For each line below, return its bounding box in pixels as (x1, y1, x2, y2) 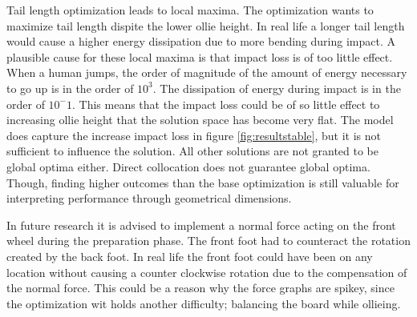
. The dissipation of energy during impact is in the (152, 79, 401, 96)
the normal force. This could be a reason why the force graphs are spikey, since (6, 279, 395, 296)
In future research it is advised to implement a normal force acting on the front (6, 216, 396, 233)
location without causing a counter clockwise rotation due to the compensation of (6, 263, 407, 280)
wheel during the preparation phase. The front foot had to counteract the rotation (6, 232, 411, 249)
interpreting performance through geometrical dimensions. (6, 190, 292, 207)
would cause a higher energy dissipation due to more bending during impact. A (6, 33, 395, 50)
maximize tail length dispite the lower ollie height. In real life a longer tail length (6, 17, 405, 34)
